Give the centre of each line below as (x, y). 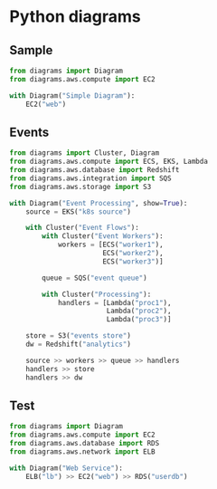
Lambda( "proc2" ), (139, 311)
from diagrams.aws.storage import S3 (80, 187)
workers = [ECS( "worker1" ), (111, 245)
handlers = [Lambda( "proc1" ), (114, 302)
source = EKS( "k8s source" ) (78, 211)
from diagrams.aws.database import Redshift (94, 170)
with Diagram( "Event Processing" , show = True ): (99, 203)
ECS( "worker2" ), (133, 254)
